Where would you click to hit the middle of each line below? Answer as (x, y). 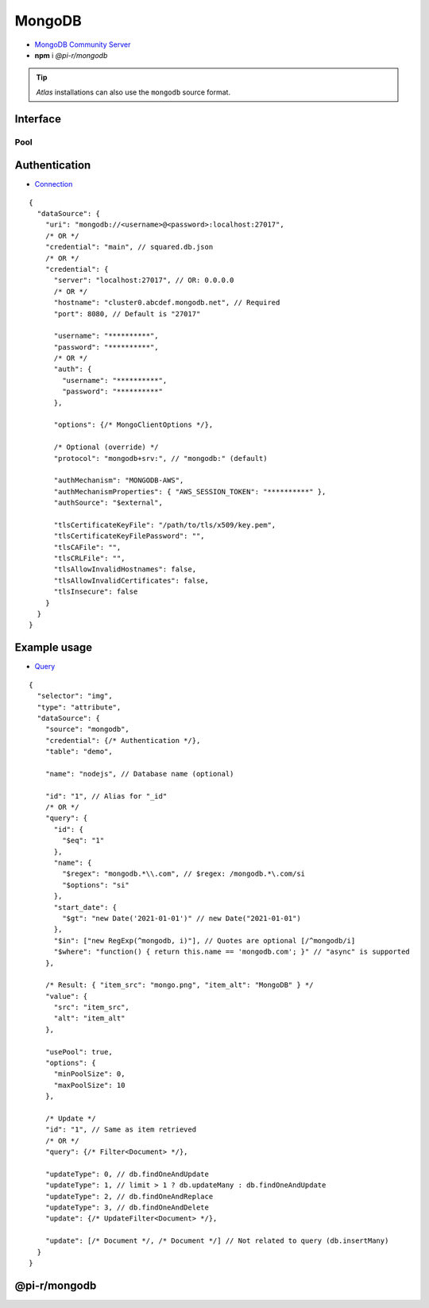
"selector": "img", (75, 696)
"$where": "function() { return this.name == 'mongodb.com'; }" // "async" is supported (232, 952)
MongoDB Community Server (83, 45)
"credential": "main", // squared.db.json (129, 247)
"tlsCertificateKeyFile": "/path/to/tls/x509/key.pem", (165, 525)
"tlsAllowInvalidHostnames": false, (125, 569)
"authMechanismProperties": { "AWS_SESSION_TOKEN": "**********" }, (190, 491)
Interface (38, 119)
